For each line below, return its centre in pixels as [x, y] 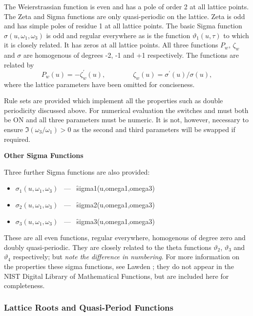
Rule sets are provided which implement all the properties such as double [114, 101]
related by [19, 64]
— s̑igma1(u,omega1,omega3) [109, 188]
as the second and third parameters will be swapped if [154, 129]
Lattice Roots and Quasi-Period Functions [89, 307]
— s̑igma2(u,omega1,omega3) [109, 204]
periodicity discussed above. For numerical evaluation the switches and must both [126, 110]
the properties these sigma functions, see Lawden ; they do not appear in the [119, 266]
